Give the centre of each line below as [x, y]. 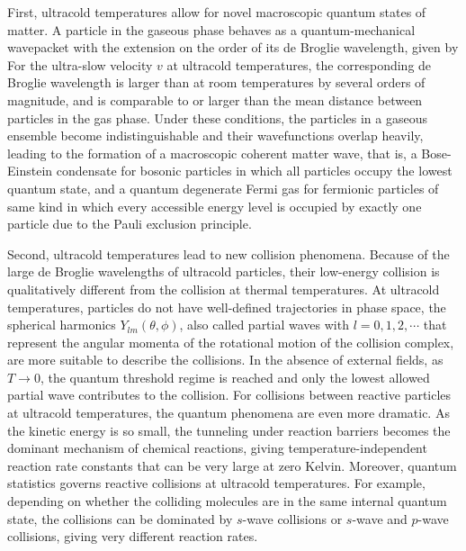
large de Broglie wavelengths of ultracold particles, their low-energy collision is [224, 271]
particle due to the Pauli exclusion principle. [130, 224]
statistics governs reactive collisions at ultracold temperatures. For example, [216, 483]
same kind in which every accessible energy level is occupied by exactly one [215, 206]
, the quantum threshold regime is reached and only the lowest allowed [235, 377]
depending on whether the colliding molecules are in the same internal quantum [227, 501]
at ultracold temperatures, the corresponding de [299, 64]
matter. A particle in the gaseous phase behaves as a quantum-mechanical [211, 29]
